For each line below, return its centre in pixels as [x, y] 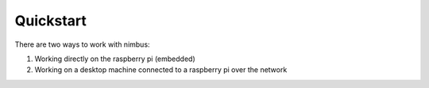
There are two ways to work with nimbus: [82, 44]
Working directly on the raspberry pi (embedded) [115, 59]
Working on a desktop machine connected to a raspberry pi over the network [161, 70]
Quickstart [51, 21]
